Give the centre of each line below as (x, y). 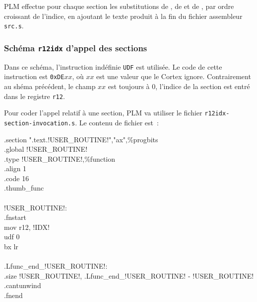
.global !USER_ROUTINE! (46, 149)
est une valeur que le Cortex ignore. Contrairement (174, 76)
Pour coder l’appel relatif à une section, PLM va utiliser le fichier (103, 113)
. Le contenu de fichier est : (117, 122)
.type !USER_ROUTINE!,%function (60, 158)
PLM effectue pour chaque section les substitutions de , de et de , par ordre (119, 6)
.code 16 (17, 178)
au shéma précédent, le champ (50, 86)
